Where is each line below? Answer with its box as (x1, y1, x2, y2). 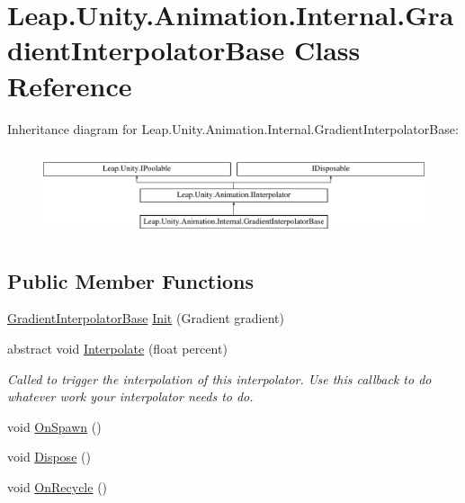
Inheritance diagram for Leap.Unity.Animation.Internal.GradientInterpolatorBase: (7, 119, 459, 138)
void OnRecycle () (7, 477, 108, 496)
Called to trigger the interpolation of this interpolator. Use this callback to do (7, 369, 432, 388)
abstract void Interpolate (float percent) (7, 338, 228, 357)
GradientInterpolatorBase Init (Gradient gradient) (7, 309, 284, 328)
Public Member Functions (7, 266, 254, 294)
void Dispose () (7, 447, 91, 466)
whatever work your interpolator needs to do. (7, 387, 254, 406)
